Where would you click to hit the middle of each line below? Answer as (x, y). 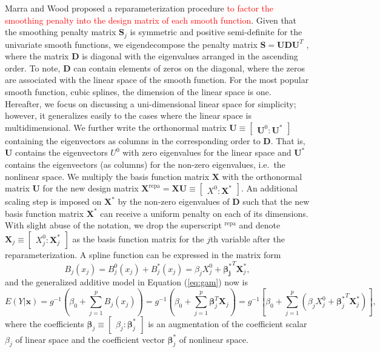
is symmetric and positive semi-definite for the (216, 32)
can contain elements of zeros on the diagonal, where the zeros (189, 68)
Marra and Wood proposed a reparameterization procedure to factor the (139, 8)
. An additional (269, 188)
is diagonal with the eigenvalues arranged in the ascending (190, 56)
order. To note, (33, 68)
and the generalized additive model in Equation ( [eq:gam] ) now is (126, 282)
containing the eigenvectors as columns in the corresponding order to (133, 140)
